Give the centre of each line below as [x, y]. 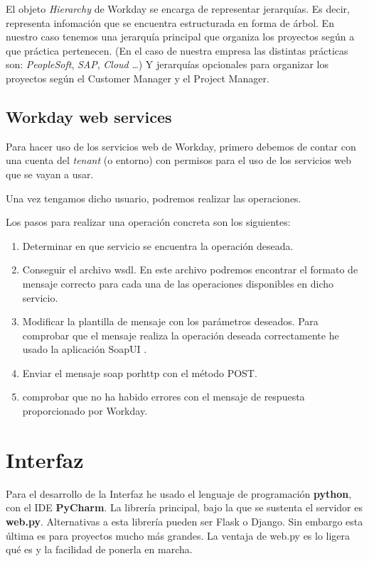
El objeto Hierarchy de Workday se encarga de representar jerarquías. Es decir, [178, 9]
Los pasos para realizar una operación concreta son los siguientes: [148, 222]
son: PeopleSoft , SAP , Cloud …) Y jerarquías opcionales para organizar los [167, 64]
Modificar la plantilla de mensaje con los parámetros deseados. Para [170, 321]
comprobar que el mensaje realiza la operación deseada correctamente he [181, 335]
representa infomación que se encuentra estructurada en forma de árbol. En [170, 22]
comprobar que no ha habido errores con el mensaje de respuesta [164, 397]
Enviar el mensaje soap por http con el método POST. [140, 372]
